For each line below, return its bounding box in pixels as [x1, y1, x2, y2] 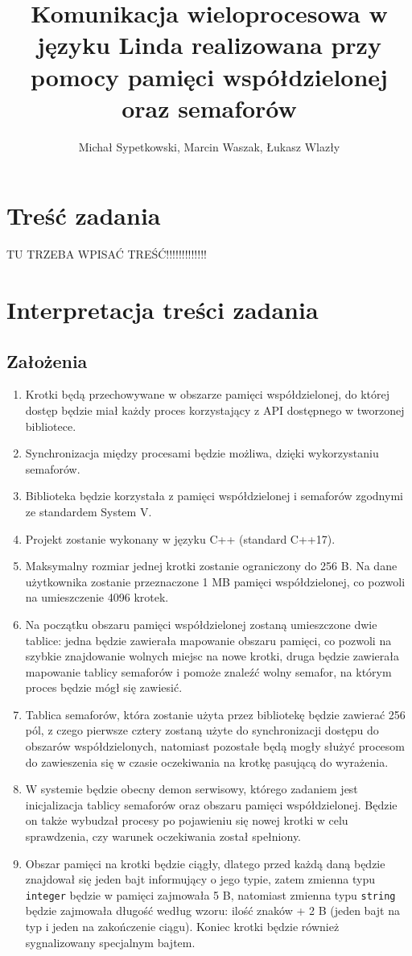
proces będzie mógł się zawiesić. [25, 679, 183, 696]
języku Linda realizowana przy [37, 28, 381, 61]
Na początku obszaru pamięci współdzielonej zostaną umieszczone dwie [25, 615, 377, 632]
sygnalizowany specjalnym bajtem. [25, 933, 196, 950]
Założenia [6, 348, 88, 373]
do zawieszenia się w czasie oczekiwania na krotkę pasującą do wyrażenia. [25, 753, 389, 770]
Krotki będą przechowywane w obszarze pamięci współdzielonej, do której [25, 386, 390, 403]
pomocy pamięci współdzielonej [31, 60, 388, 93]
